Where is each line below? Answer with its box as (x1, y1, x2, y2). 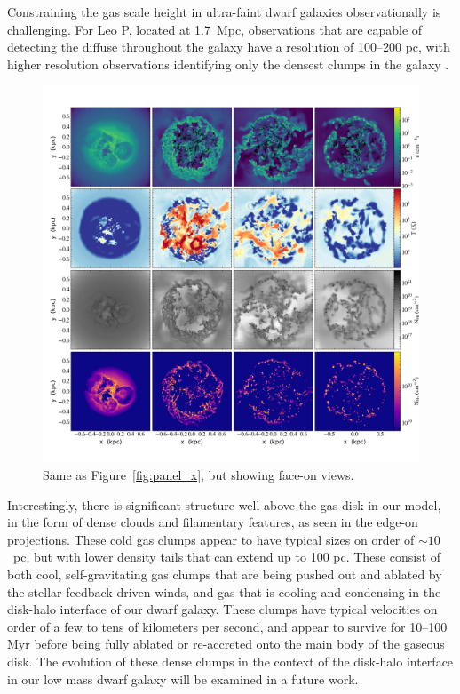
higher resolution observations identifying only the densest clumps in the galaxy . (7, 54, 449, 73)
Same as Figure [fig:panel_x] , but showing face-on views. (43, 465, 354, 483)
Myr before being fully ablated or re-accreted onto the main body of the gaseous (7, 634, 445, 653)
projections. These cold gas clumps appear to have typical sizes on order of (7, 530, 415, 548)
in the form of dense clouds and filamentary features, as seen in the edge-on (7, 513, 418, 531)
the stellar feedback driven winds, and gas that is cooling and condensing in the (7, 582, 441, 601)
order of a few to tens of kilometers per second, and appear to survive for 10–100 (7, 617, 448, 635)
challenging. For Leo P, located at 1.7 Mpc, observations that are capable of (7, 20, 423, 38)
